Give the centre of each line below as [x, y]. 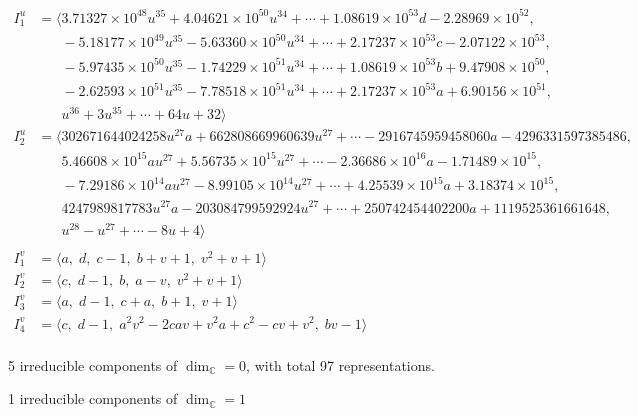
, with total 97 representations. [340, 364]
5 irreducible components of [93, 364]
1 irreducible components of [93, 398]
